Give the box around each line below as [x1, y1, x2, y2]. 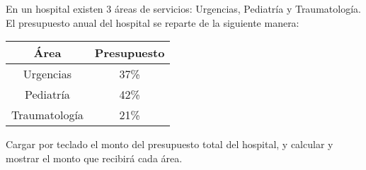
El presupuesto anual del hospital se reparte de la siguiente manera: [6, 15, 299, 30]
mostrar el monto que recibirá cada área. [6, 150, 183, 165]
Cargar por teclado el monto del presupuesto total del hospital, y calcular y [6, 137, 333, 152]
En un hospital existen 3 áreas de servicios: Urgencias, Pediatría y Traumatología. [6, 1, 361, 16]
